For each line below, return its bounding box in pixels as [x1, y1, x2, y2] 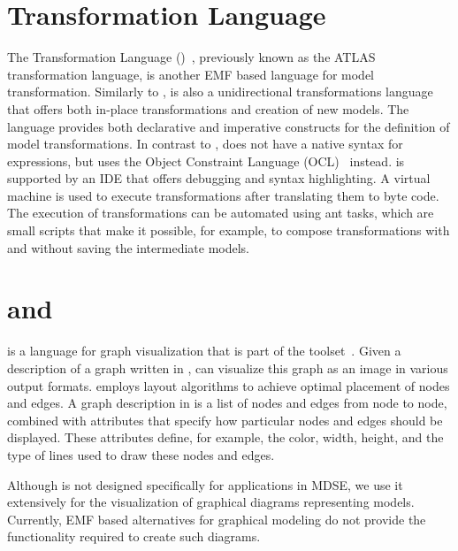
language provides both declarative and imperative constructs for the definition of [7, 117, 450, 135]
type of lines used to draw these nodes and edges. [7, 445, 275, 463]
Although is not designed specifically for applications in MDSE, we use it [7, 475, 403, 494]
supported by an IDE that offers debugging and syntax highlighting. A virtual [7, 169, 431, 187]
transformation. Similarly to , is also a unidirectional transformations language [7, 82, 433, 101]
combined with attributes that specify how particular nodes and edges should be [7, 410, 443, 429]
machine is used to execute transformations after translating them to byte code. [7, 186, 439, 204]
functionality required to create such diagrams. [7, 527, 261, 546]
